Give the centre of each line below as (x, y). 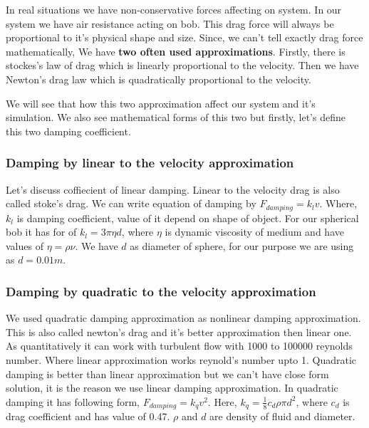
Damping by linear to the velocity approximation (150, 163)
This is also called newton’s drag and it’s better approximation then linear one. (179, 332)
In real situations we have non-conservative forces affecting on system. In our (174, 9)
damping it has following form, (73, 401)
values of (25, 245)
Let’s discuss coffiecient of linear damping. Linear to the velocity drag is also (173, 189)
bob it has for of (41, 232)
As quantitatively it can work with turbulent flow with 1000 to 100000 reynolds (179, 346)
